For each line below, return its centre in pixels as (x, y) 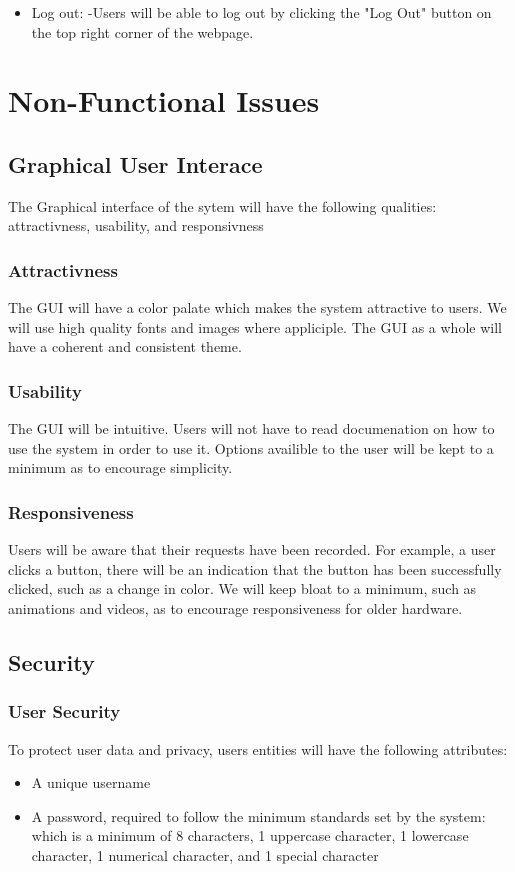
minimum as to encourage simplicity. (120, 467)
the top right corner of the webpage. (142, 31)
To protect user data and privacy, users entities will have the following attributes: (258, 748)
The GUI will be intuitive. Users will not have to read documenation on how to (251, 428)
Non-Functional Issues (164, 100)
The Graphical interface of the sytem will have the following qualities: (222, 205)
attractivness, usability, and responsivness (136, 225)
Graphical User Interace (135, 163)
